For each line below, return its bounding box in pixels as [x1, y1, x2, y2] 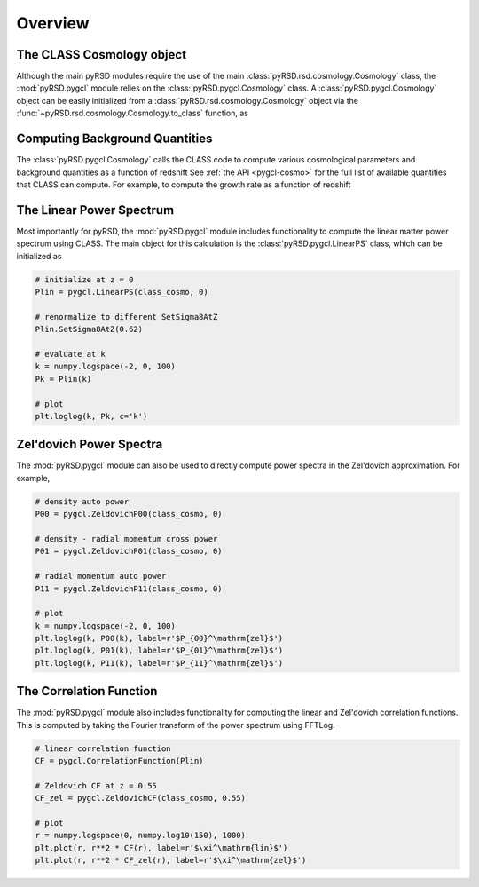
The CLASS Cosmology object [16, 47, 186, 62]
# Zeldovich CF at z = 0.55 [35, 780, 157, 790]
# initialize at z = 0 [35, 274, 134, 284]
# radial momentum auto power [35, 571, 167, 582]
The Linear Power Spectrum [16, 202, 175, 218]
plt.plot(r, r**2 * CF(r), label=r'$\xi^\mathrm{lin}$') [35, 843, 288, 852]
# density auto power [35, 496, 130, 506]
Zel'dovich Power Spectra [16, 437, 163, 452]
